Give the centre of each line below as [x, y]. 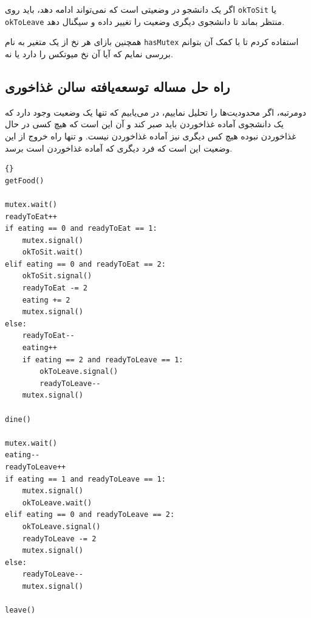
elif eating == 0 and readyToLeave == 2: [90, 515]
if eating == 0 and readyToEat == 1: [81, 229]
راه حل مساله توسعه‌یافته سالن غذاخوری [118, 86]
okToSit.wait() [53, 252]
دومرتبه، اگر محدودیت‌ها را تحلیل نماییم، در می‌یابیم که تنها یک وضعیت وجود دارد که [156, 112]
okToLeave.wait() [57, 503]
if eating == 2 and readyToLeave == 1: [103, 360]
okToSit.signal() [57, 276]
